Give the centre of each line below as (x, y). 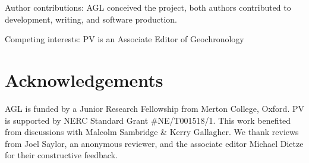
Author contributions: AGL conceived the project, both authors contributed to (148, 7)
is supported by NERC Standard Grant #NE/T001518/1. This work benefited (148, 120)
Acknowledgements (84, 79)
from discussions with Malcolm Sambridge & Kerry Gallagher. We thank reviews (152, 132)
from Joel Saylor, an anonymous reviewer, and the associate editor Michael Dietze (154, 143)
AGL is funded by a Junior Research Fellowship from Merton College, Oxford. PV (154, 108)
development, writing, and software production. (91, 19)
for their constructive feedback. (61, 155)
